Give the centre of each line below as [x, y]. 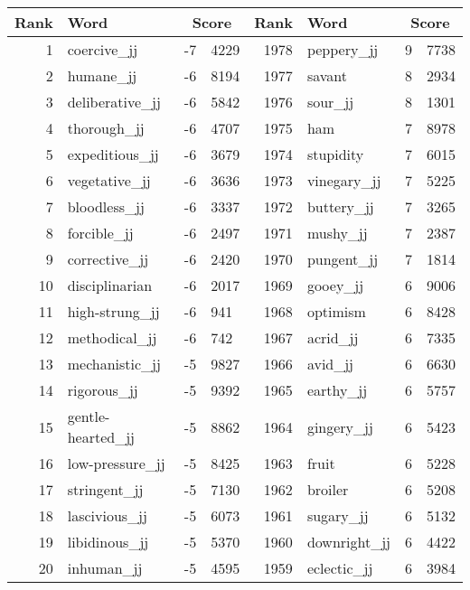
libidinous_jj [108, 542]
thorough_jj [106, 128]
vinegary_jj [344, 180]
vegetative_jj [109, 180]
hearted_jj [101, 437]
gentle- [89, 416]
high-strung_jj [113, 311]
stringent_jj [105, 489]
